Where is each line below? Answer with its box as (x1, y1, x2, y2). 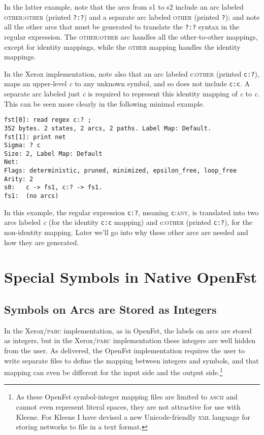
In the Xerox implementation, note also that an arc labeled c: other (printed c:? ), (4, 68, 259, 79)
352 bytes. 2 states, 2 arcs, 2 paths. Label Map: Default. (4, 124, 212, 132)
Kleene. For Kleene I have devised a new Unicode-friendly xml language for (16, 411, 250, 422)
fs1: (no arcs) (4, 192, 59, 200)
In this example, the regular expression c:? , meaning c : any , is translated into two (4, 207, 259, 217)
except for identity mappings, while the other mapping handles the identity (4, 41, 241, 52)
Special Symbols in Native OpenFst (4, 266, 257, 287)
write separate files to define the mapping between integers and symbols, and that (4, 355, 259, 365)
